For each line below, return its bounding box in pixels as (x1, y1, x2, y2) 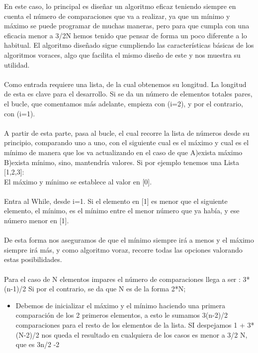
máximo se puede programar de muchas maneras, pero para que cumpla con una (4, 20, 250, 31)
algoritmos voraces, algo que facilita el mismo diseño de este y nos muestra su (4, 49, 241, 60)
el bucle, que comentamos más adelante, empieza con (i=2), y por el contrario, (4, 98, 243, 108)
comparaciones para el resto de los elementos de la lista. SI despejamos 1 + (15, 320, 245, 330)
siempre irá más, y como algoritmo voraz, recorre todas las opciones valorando (4, 244, 243, 255)
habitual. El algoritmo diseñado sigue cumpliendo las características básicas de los (4, 40, 254, 50)
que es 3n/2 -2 (15, 339, 60, 350)
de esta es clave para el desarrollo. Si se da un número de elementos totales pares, (4, 88, 253, 99)
